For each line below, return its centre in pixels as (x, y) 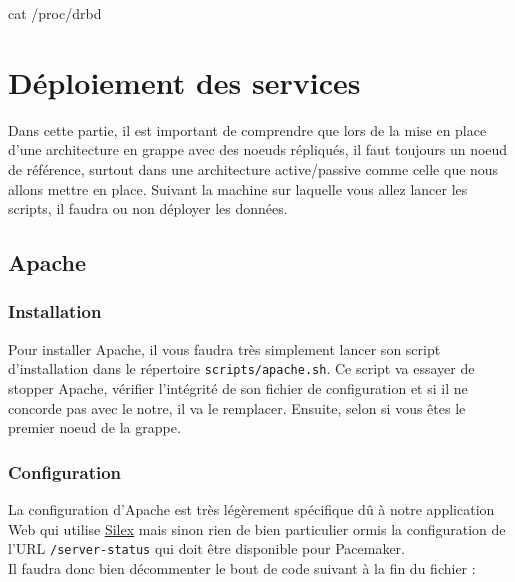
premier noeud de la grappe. (94, 427)
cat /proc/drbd (55, 13)
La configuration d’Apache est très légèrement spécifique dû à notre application (251, 508)
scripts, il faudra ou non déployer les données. (148, 208)
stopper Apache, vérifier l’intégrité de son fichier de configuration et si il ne (238, 387)
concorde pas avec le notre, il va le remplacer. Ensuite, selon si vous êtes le (237, 407)
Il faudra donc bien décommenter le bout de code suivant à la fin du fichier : (242, 567)
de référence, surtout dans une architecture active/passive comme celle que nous (253, 168)
